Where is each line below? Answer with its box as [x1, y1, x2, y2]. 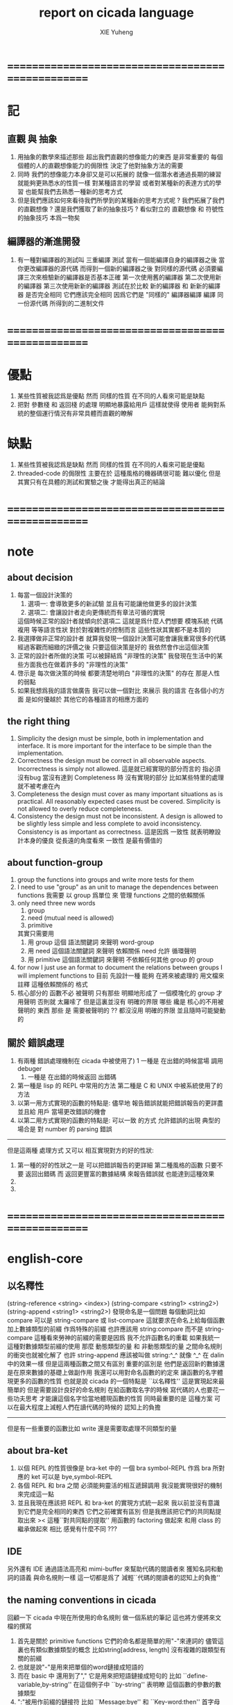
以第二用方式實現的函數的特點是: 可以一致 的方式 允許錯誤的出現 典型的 [17, 1116, 221, 1124]
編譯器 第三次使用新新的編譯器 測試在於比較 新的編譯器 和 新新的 [23, 282, 209, 290]
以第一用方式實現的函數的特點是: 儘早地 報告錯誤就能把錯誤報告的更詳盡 [17, 1099, 223, 1107]
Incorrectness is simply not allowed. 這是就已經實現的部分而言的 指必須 [17, 764, 221, 773]
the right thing [7, 716, 71, 727]
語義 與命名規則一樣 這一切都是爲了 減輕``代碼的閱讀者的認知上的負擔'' [19, 1574, 221, 1582]
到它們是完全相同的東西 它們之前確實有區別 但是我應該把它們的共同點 [17, 1508, 216, 1516]
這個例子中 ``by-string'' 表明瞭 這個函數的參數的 [79, 1681, 216, 1689]
